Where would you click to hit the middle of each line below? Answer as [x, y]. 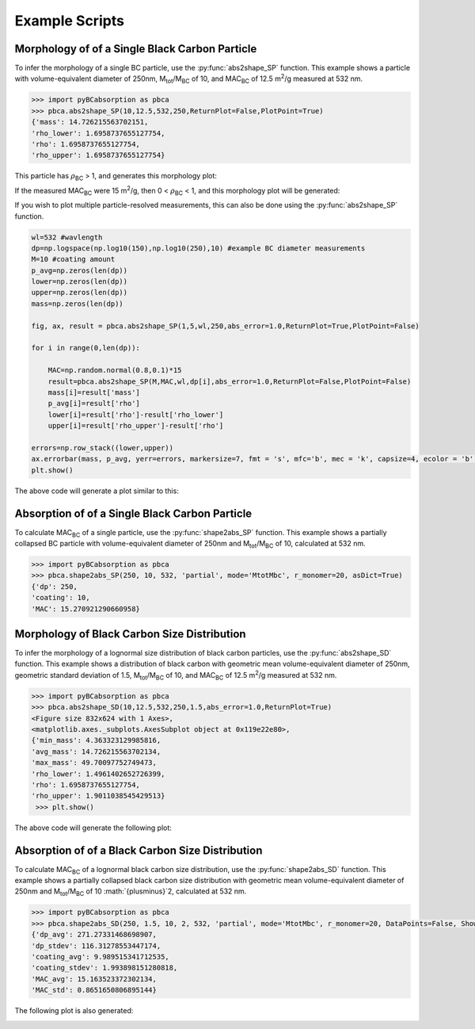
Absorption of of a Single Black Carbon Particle [133, 513]
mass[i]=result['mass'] [94, 392]
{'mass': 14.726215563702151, [90, 122]
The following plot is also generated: [74, 1011]
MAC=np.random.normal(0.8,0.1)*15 [115, 370]
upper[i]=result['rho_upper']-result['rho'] [136, 426]
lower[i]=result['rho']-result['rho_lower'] [136, 415]
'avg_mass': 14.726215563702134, [96, 752]
